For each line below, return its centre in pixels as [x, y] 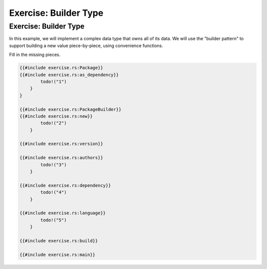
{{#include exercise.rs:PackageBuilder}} [70, 109]
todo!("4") [53, 192]
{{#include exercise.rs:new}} [56, 116]
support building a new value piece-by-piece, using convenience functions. [86, 45]
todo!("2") [53, 123]
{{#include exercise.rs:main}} [58, 254]
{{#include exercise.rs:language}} [63, 213]
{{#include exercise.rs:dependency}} [65, 185]
